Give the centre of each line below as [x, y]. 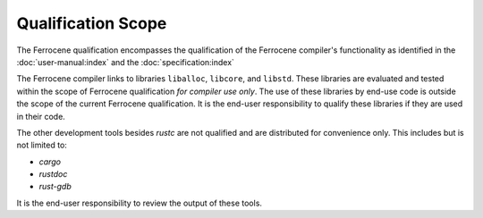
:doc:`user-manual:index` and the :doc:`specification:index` [125, 62]
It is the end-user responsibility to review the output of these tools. [140, 203]
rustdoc [53, 174]
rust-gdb [55, 187]
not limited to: [42, 145]
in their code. [41, 116]
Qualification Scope [92, 23]
